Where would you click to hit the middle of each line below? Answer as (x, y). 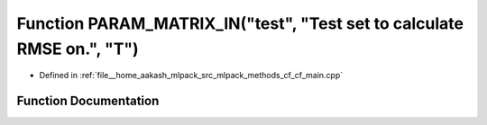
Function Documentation (88, 101)
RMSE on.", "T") (78, 49)
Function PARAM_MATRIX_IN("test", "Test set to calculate (240, 23)
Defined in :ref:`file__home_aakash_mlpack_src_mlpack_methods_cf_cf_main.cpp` (191, 76)
